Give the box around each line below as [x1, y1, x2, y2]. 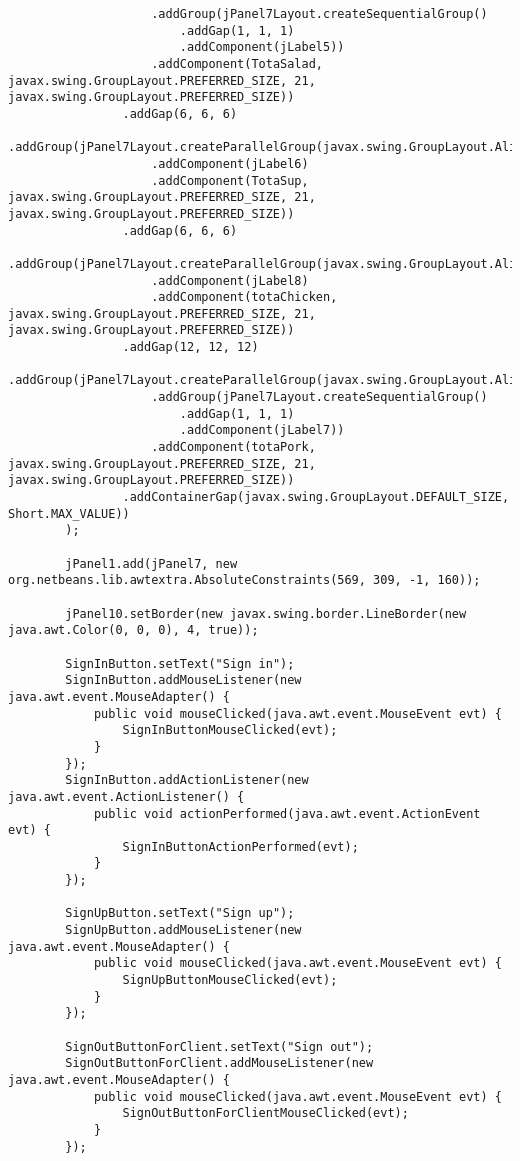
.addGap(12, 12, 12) [122, 340, 259, 355]
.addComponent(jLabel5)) [179, 40, 345, 55]
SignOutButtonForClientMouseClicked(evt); [122, 1106, 409, 1121]
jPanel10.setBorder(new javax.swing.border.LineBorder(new [65, 606, 467, 621]
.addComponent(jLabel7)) [179, 423, 345, 438]
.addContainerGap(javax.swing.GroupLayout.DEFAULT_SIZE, [122, 490, 510, 505]
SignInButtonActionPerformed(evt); [122, 839, 359, 854]
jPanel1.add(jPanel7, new [65, 556, 238, 571]
